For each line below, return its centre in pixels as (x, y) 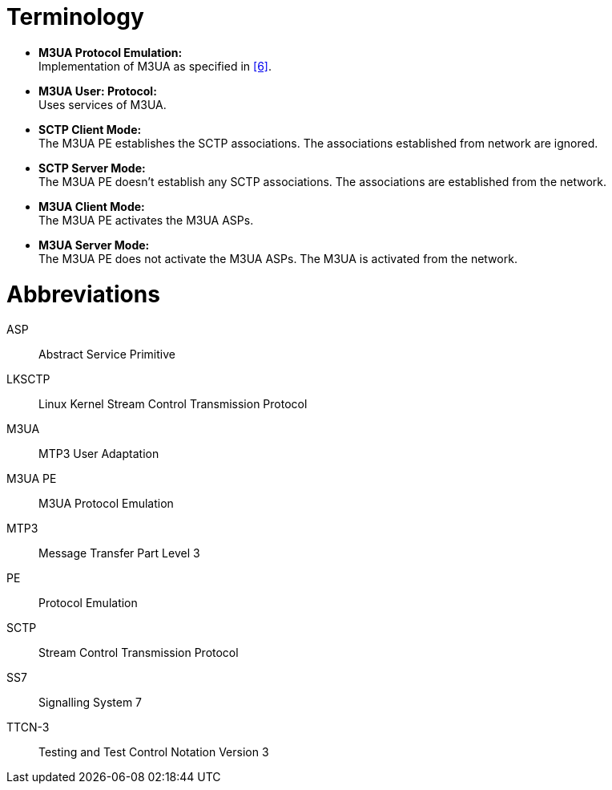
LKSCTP (28, 379)
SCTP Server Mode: (92, 168)
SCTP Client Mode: (90, 129)
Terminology (75, 17)
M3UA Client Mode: (92, 206)
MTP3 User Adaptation (99, 454)
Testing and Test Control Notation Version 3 (154, 752)
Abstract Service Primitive (107, 354)
